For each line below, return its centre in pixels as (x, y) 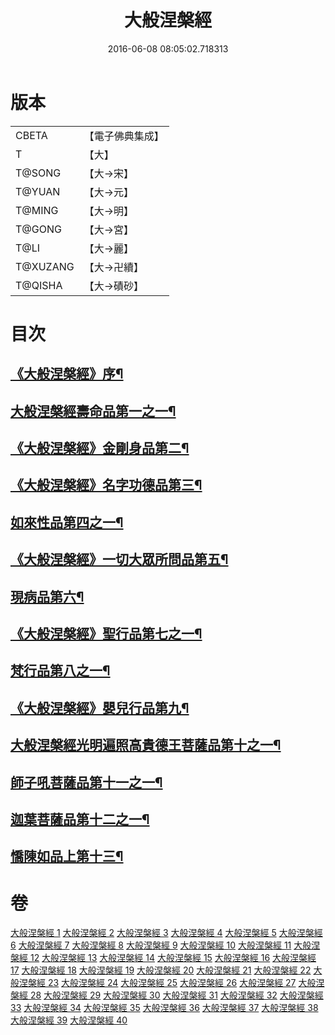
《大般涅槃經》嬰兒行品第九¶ (100, 707)
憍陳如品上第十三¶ (67, 856)
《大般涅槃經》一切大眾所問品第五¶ (119, 559)
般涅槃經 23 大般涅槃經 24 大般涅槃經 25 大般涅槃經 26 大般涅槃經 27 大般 (163, 983)
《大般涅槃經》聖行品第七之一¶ (106, 634)
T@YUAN (38, 191)
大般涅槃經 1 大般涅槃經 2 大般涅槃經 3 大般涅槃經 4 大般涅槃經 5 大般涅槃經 (166, 933)
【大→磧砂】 (113, 286)
